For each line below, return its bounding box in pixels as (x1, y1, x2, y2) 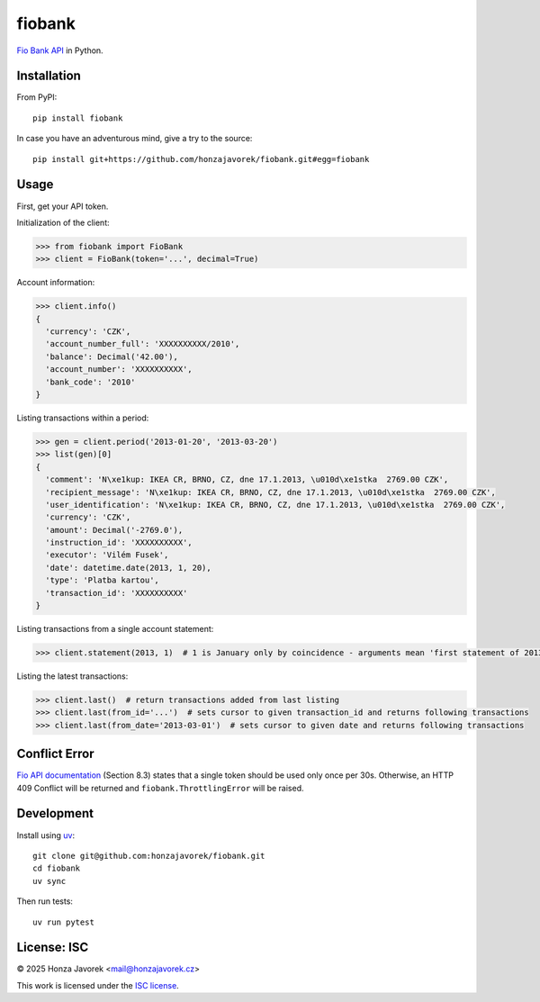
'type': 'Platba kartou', (45, 575, 159, 585)
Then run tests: (16, 896, 74, 907)
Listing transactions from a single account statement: (16, 624, 214, 635)
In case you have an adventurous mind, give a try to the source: (16, 133, 253, 144)
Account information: (16, 277, 95, 288)
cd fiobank (32, 863, 81, 873)
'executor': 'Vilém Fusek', (45, 550, 169, 560)
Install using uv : (16, 829, 76, 841)
